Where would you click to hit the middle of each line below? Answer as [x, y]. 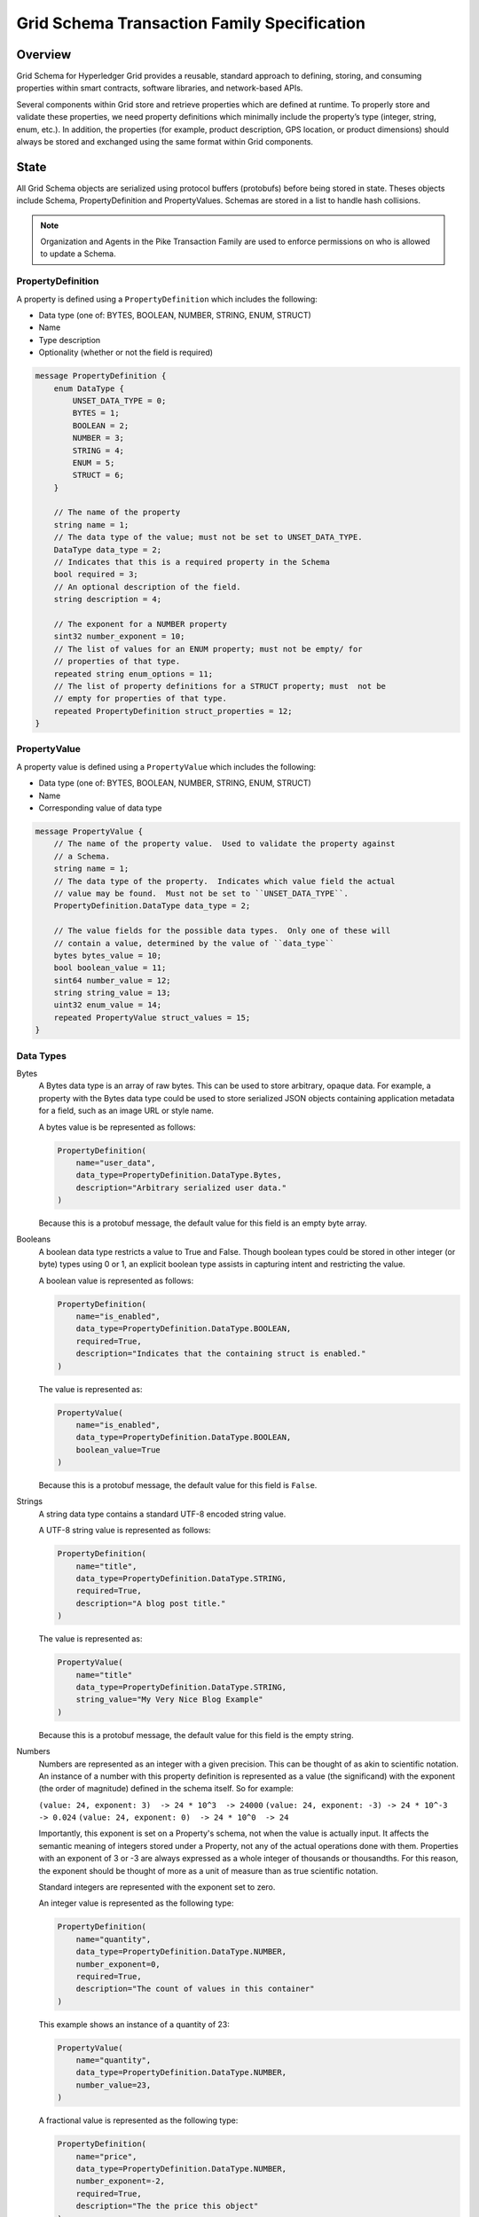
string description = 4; [108, 599]
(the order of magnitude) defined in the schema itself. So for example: [166, 1789]
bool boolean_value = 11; [110, 968]
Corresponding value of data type [100, 808]
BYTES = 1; [96, 413]
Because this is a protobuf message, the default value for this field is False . [178, 1485]
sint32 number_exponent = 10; [119, 637]
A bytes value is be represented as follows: [117, 1127]
